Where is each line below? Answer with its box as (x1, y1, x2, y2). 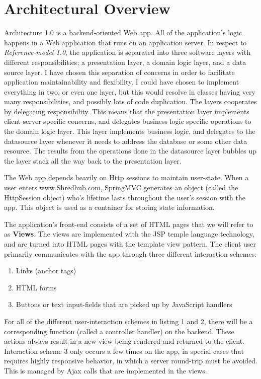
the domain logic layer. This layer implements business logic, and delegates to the (4, 126, 255, 136)
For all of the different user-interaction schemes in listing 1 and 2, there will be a (4, 316, 253, 326)
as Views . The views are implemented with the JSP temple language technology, (4, 229, 254, 239)
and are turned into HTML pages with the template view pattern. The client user (4, 239, 256, 249)
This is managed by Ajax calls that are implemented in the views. (4, 365, 207, 375)
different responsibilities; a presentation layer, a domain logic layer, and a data (4, 56, 246, 67)
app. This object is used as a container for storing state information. (4, 202, 215, 212)
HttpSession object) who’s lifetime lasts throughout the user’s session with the (4, 192, 245, 202)
